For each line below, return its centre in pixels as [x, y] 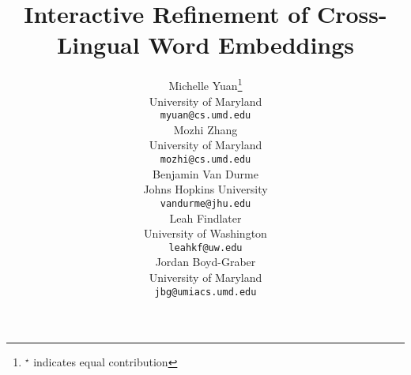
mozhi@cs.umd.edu [205, 159]
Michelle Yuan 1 [205, 84]
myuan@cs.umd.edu [205, 116]
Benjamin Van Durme [205, 173]
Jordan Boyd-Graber [205, 262]
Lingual [98, 45]
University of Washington [205, 233]
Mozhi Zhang [205, 129]
